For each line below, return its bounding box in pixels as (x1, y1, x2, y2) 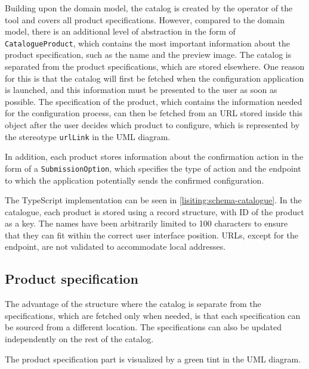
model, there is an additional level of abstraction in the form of (5, 25, 236, 38)
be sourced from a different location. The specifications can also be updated (5, 321, 282, 333)
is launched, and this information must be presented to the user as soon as (5, 83, 277, 96)
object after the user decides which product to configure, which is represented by (5, 119, 300, 131)
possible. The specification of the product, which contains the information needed (5, 95, 302, 107)
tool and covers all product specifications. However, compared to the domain (5, 13, 285, 26)
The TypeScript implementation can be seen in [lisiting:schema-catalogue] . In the (5, 194, 302, 206)
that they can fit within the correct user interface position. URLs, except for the (5, 228, 298, 241)
